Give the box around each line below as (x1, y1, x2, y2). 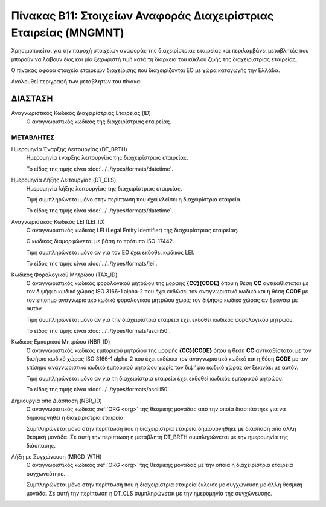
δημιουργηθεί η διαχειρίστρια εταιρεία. (26, 414, 125, 421)
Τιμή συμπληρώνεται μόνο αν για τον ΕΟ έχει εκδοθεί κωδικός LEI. (26, 249, 194, 256)
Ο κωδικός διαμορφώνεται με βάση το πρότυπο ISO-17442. (26, 238, 174, 245)
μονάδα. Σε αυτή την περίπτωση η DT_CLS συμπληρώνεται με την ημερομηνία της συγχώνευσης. (26, 489, 272, 497)
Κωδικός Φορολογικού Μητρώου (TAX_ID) (11, 271, 118, 278)
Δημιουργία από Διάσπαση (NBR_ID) (11, 397, 103, 404)
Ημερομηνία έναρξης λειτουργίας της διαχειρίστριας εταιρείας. (26, 154, 188, 162)
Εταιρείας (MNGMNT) (11, 26, 124, 39)
